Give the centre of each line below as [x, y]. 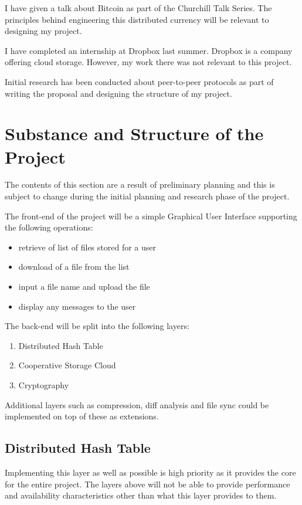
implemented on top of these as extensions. [82, 416]
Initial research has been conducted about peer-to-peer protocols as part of [139, 81]
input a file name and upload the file [84, 287]
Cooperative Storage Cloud [67, 365]
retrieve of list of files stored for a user [87, 247]
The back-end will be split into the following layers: [97, 326]
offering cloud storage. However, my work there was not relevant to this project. [148, 62]
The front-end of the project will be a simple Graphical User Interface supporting [151, 216]
